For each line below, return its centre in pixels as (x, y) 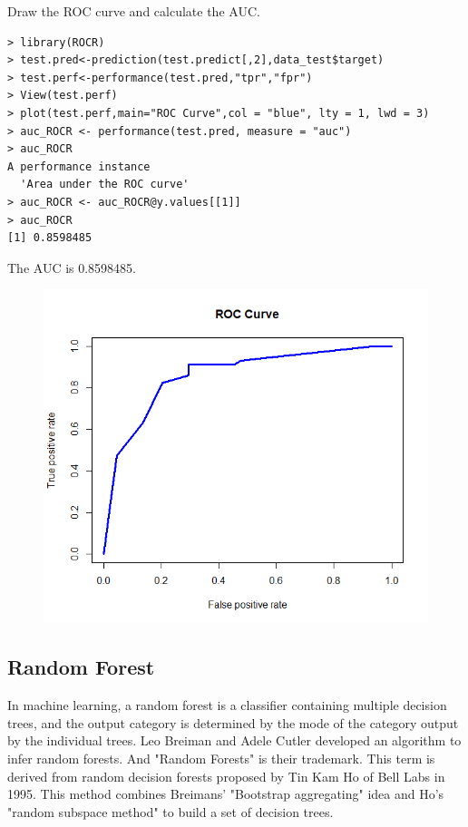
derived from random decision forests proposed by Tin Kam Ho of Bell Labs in (226, 776)
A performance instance (79, 166)
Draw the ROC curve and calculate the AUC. (134, 11)
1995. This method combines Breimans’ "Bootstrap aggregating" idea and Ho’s (226, 794)
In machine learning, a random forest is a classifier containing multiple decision (227, 705)
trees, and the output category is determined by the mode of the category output (233, 722)
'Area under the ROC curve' (105, 185)
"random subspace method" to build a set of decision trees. (171, 811)
